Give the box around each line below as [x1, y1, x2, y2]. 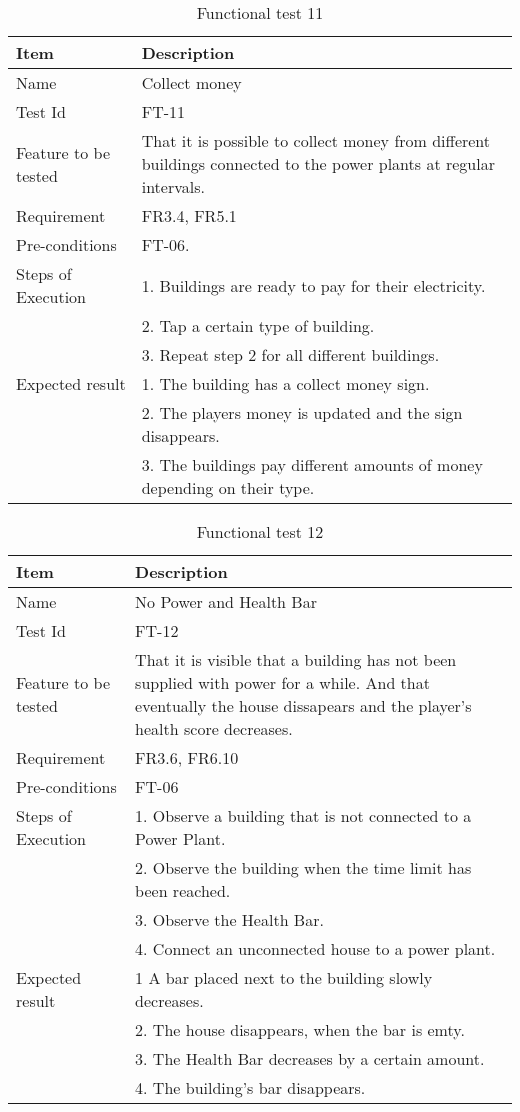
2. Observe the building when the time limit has [135, 856, 472, 879]
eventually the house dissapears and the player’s [135, 694, 472, 717]
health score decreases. [135, 717, 293, 740]
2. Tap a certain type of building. [141, 314, 375, 337]
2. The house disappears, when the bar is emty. [135, 1018, 465, 1041]
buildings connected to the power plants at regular [141, 152, 495, 175]
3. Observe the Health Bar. [135, 908, 324, 931]
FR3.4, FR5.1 [141, 204, 237, 227]
